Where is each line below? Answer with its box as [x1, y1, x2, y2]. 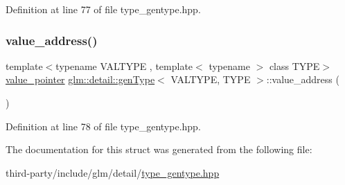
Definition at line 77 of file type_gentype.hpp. [6, 2, 201, 16]
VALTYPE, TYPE [170, 72, 251, 87]
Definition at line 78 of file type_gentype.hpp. [6, 118, 201, 133]
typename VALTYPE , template [55, 58, 193, 73]
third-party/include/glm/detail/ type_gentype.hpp [6, 165, 220, 179]
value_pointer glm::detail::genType [6, 72, 155, 87]
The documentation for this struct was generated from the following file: [6, 142, 312, 157]
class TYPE [269, 58, 320, 73]
